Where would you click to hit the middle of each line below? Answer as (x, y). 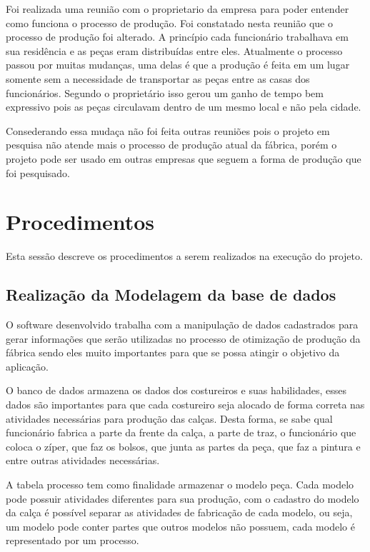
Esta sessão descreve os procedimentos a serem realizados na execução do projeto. (184, 256)
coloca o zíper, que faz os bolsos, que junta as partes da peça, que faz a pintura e (183, 446)
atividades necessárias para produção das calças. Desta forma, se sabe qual (169, 418)
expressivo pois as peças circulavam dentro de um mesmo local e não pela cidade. (184, 107)
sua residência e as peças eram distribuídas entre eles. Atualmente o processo (174, 50)
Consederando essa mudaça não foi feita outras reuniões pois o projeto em (168, 130)
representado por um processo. (72, 540)
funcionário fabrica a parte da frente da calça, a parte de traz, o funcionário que (181, 432)
